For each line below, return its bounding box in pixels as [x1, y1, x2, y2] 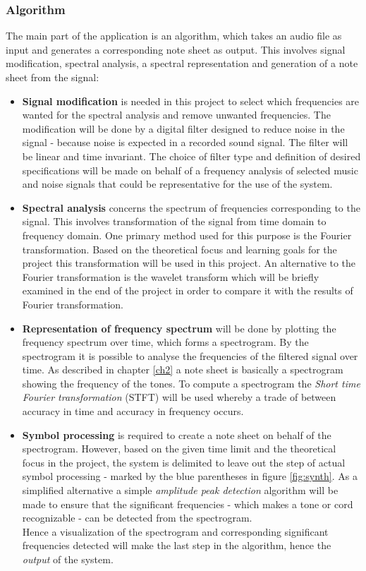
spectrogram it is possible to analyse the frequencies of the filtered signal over [22, 348, 358, 363]
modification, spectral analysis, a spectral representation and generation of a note [6, 56, 358, 71]
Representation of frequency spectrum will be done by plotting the [22, 320, 336, 335]
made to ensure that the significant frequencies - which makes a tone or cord [22, 496, 353, 511]
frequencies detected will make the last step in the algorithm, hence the [22, 538, 331, 553]
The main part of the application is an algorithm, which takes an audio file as [6, 28, 342, 43]
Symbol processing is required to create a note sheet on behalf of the [22, 427, 331, 442]
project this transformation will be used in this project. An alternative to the [22, 256, 356, 270]
